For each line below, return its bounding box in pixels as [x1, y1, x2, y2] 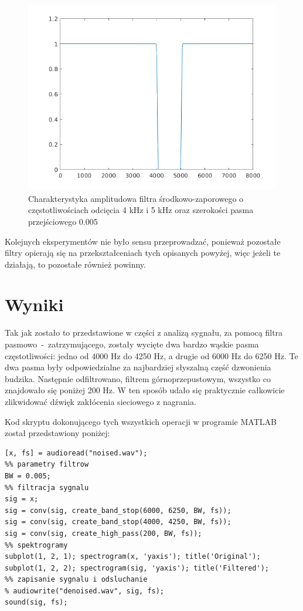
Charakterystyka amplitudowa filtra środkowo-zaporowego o [28, 192, 244, 204]
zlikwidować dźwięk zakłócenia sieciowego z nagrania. [5, 395, 196, 407]
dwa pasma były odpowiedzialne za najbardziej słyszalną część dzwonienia [5, 361, 271, 373]
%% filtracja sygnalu [5, 483, 89, 492]
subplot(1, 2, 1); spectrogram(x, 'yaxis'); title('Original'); [5, 552, 261, 561]
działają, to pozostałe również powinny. [5, 258, 146, 270]
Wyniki [5, 292, 64, 316]
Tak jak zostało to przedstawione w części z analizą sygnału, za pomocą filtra [5, 326, 283, 339]
